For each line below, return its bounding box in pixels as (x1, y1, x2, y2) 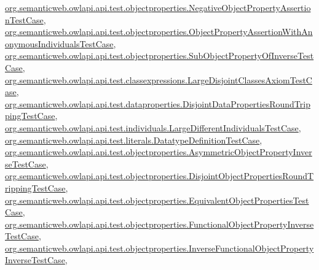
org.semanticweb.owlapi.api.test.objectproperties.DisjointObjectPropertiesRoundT (5, 169, 314, 182)
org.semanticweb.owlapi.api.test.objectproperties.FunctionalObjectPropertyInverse (5, 217, 314, 230)
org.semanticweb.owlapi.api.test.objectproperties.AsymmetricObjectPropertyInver (5, 145, 312, 158)
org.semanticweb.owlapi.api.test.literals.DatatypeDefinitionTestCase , (5, 133, 262, 146)
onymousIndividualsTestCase (5, 37, 114, 50)
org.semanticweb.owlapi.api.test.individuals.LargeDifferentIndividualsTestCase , (5, 121, 301, 134)
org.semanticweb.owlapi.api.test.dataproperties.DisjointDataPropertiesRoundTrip (5, 97, 310, 110)
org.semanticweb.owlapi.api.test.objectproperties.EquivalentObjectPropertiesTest (5, 193, 309, 206)
